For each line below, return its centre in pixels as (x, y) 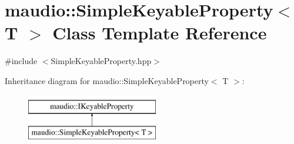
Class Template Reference (160, 33)
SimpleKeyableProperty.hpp (101, 61)
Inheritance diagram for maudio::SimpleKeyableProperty (107, 80)
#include (21, 61)
